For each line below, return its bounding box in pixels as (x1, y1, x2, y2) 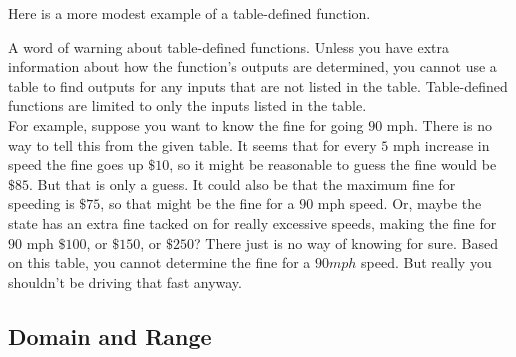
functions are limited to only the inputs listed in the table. (8, 95, 367, 116)
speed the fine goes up (8, 154, 144, 175)
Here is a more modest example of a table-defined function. (8, 3, 371, 23)
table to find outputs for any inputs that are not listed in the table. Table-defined (8, 75, 508, 96)
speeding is (8, 193, 75, 214)
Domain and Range (8, 320, 212, 351)
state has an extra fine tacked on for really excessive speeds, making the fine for (8, 212, 497, 233)
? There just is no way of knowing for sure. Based (194, 232, 498, 253)
